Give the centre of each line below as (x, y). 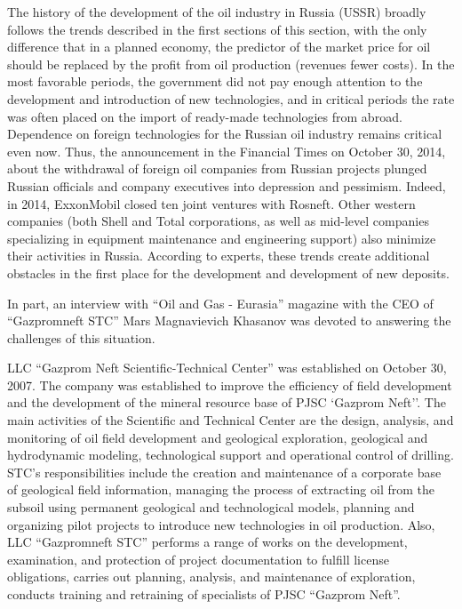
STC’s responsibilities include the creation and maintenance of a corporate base (224, 472)
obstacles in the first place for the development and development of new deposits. (228, 272)
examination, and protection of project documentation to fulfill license (198, 559)
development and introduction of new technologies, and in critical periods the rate (231, 98)
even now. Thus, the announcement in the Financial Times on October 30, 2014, (227, 151)
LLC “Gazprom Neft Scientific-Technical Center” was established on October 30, (227, 368)
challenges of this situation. (81, 337)
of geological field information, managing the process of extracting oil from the (221, 489)
